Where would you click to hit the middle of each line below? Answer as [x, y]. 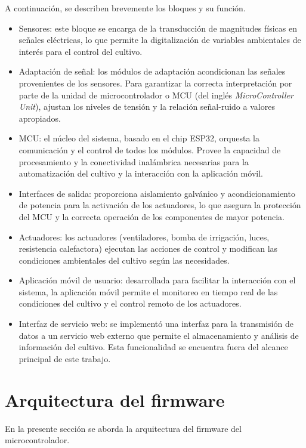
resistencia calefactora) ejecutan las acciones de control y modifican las [148, 248]
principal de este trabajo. [65, 358]
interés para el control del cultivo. [81, 51]
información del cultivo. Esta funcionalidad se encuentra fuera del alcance [153, 347]
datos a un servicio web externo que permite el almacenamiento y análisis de [159, 335]
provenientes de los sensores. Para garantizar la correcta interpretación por [155, 83]
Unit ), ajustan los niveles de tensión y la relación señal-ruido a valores [147, 106]
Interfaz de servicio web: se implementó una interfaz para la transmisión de [156, 324]
